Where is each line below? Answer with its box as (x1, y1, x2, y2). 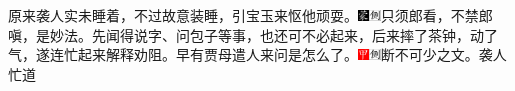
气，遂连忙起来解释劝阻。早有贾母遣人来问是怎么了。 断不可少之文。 (8, 44, 479, 65)
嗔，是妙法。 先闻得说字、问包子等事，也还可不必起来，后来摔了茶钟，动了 (8, 24, 498, 45)
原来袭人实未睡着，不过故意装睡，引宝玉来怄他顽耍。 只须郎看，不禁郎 (8, 5, 493, 25)
